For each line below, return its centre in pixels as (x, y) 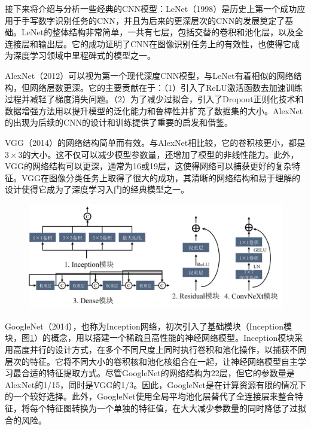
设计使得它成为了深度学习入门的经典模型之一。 (97, 189)
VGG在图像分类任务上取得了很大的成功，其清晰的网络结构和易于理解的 (161, 177)
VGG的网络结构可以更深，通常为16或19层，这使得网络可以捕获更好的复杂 (149, 166)
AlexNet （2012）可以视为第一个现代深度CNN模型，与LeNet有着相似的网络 (149, 75)
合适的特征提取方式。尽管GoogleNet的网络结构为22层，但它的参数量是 (158, 373)
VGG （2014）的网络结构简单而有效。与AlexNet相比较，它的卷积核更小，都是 (155, 142)
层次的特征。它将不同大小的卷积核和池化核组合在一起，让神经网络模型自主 (151, 361)
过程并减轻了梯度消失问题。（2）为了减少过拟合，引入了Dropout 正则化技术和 (154, 99)
